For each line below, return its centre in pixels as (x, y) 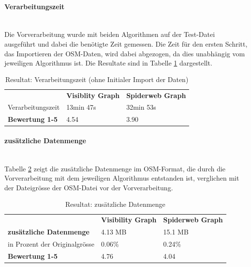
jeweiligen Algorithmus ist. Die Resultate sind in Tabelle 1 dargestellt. (108, 63)
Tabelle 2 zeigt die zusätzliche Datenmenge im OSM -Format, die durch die (115, 168)
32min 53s (141, 107)
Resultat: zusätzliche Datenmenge (115, 204)
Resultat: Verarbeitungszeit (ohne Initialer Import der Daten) (97, 79)
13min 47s (81, 107)
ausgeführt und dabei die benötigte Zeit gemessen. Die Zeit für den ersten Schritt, (126, 43)
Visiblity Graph (93, 95)
